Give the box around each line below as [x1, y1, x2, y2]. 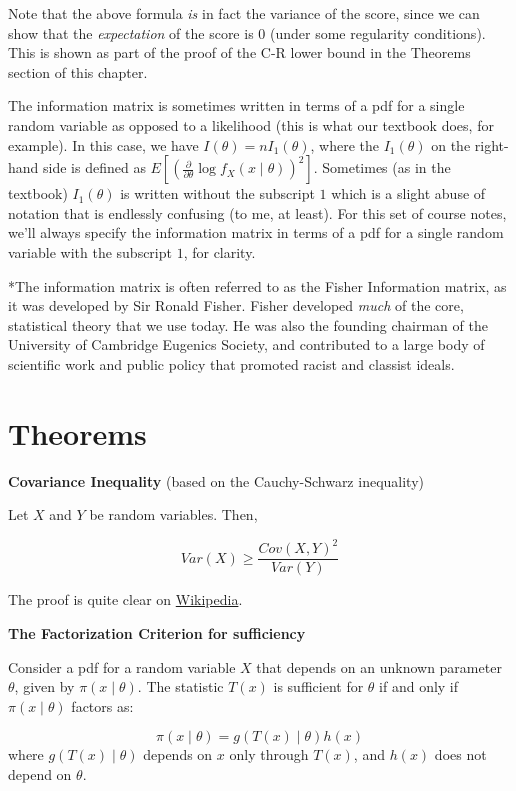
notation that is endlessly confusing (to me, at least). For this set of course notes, [8, 202, 507, 223]
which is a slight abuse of [331, 183, 486, 204]
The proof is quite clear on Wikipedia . [8, 589, 243, 610]
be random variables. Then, [89, 504, 258, 525]
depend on [8, 763, 72, 784]
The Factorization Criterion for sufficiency [8, 622, 306, 643]
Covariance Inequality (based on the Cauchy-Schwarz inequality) [8, 470, 424, 491]
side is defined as [43, 157, 146, 178]
